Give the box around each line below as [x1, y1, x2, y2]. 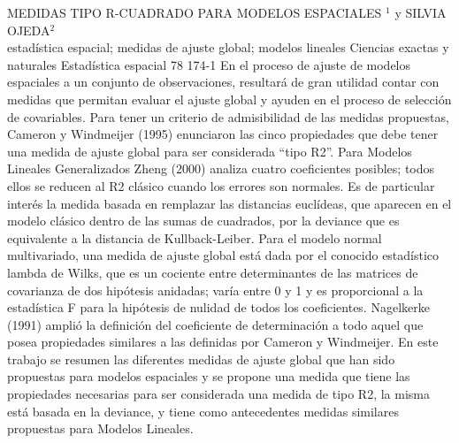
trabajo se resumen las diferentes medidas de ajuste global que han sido [7, 349, 395, 368]
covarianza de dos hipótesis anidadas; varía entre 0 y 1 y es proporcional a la [7, 280, 424, 299]
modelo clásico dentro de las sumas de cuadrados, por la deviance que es [7, 211, 400, 230]
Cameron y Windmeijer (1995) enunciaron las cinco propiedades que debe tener [7, 125, 439, 143]
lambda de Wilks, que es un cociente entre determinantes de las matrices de [7, 263, 418, 281]
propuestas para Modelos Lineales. [7, 419, 194, 438]
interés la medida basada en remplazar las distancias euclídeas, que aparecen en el [7, 194, 452, 212]
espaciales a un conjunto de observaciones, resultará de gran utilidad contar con [7, 73, 440, 91]
